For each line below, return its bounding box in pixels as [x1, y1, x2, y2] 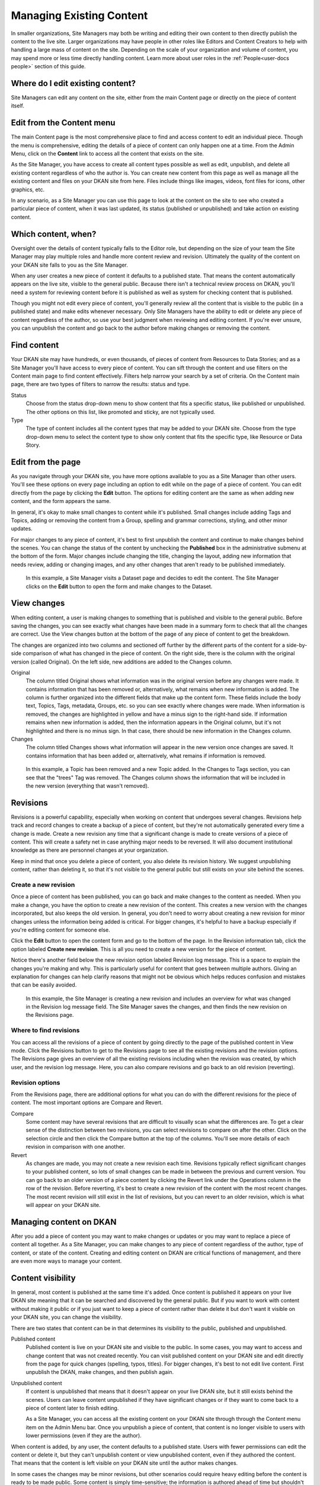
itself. [11, 102, 25, 109]
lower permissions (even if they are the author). [25, 1432, 142, 1439]
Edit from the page [11, 457, 81, 467]
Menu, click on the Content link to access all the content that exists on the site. [11, 150, 204, 157]
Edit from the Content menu [11, 118, 116, 128]
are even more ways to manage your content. [11, 1257, 122, 1265]
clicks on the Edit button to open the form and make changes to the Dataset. [25, 583, 213, 590]
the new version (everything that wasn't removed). [25, 782, 149, 789]
